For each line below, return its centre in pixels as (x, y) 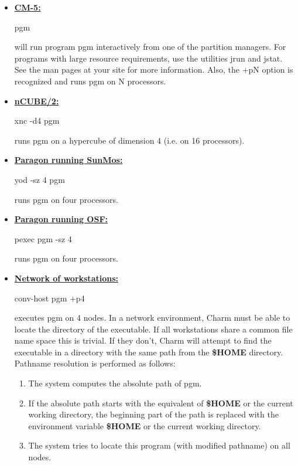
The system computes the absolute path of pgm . (115, 383)
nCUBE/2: (37, 101)
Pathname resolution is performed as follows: (95, 363)
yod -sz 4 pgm (40, 179)
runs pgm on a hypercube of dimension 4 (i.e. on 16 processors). (129, 140)
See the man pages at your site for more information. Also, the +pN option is (154, 69)
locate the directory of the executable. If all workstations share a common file (153, 329)
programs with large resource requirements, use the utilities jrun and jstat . (148, 58)
